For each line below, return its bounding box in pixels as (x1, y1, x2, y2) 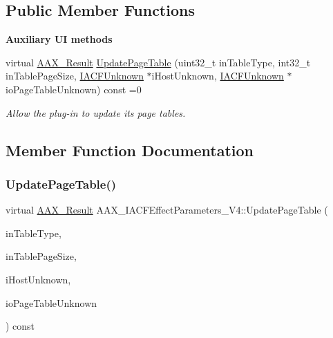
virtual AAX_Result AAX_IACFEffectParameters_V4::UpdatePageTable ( (6, 203, 328, 217)
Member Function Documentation (6, 139, 254, 160)
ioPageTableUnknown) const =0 (6, 82, 142, 96)
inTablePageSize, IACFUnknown (6, 68, 144, 83)
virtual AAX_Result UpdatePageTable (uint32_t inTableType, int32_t (6, 55, 311, 69)
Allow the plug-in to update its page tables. (6, 105, 186, 120)
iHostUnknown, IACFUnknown (151, 68, 284, 83)
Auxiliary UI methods (6, 32, 113, 46)
